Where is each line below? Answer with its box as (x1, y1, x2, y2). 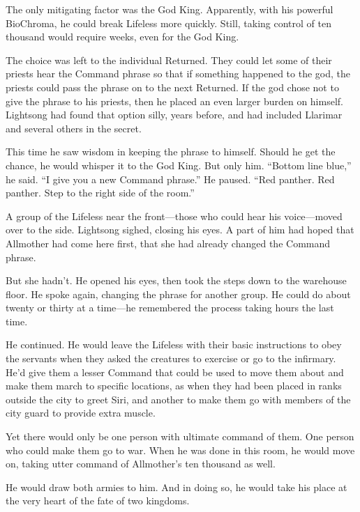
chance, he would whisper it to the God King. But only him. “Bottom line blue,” (6, 157, 352, 172)
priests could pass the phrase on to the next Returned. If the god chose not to (6, 79, 339, 94)
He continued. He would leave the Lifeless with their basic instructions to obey (6, 337, 342, 352)
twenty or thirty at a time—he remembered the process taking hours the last (6, 300, 334, 315)
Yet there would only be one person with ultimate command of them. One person (6, 429, 354, 444)
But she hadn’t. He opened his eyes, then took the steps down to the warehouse (6, 273, 347, 288)
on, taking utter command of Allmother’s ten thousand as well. (6, 456, 276, 471)
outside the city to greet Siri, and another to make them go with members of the (6, 391, 351, 406)
